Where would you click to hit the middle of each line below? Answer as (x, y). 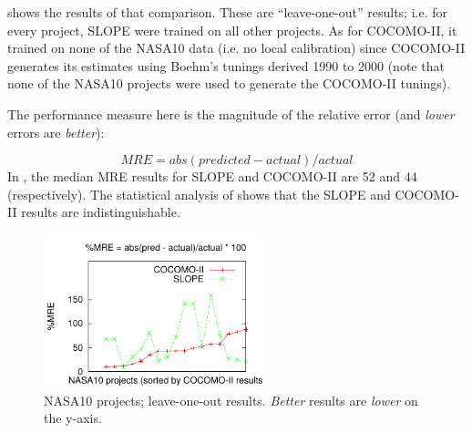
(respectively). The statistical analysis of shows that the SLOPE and (199, 194)
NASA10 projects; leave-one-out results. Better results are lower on (231, 400)
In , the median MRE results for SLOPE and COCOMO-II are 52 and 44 (212, 176)
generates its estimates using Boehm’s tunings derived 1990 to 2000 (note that (226, 65)
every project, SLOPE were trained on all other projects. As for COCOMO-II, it (232, 30)
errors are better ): (56, 132)
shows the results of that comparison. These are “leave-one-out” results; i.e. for (227, 12)
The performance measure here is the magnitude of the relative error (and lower (231, 113)
